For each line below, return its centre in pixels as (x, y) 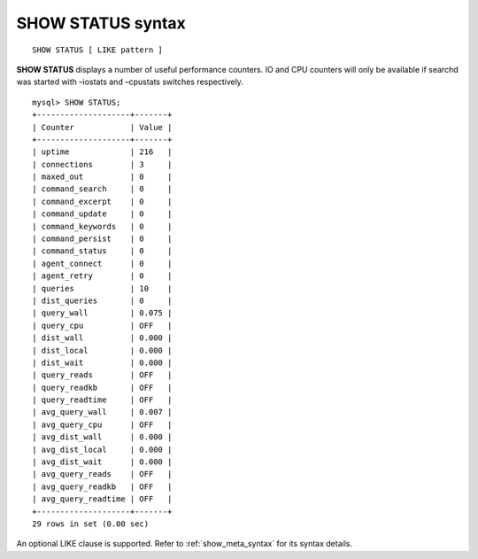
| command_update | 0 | (102, 214)
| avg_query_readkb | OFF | (102, 486)
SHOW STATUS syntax (101, 23)
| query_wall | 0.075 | (102, 313)
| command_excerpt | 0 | (102, 201)
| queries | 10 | (102, 288)
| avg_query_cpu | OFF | (102, 424)
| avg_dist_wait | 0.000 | (102, 462)
